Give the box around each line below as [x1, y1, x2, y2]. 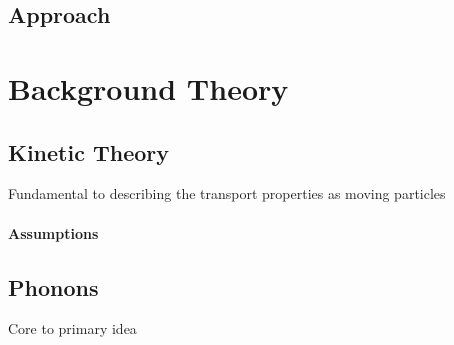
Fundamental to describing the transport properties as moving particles [8, 183, 446, 204]
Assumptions [8, 222, 99, 243]
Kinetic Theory [8, 136, 170, 167]
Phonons [8, 271, 99, 302]
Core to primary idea [8, 318, 137, 339]
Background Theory [8, 67, 289, 108]
